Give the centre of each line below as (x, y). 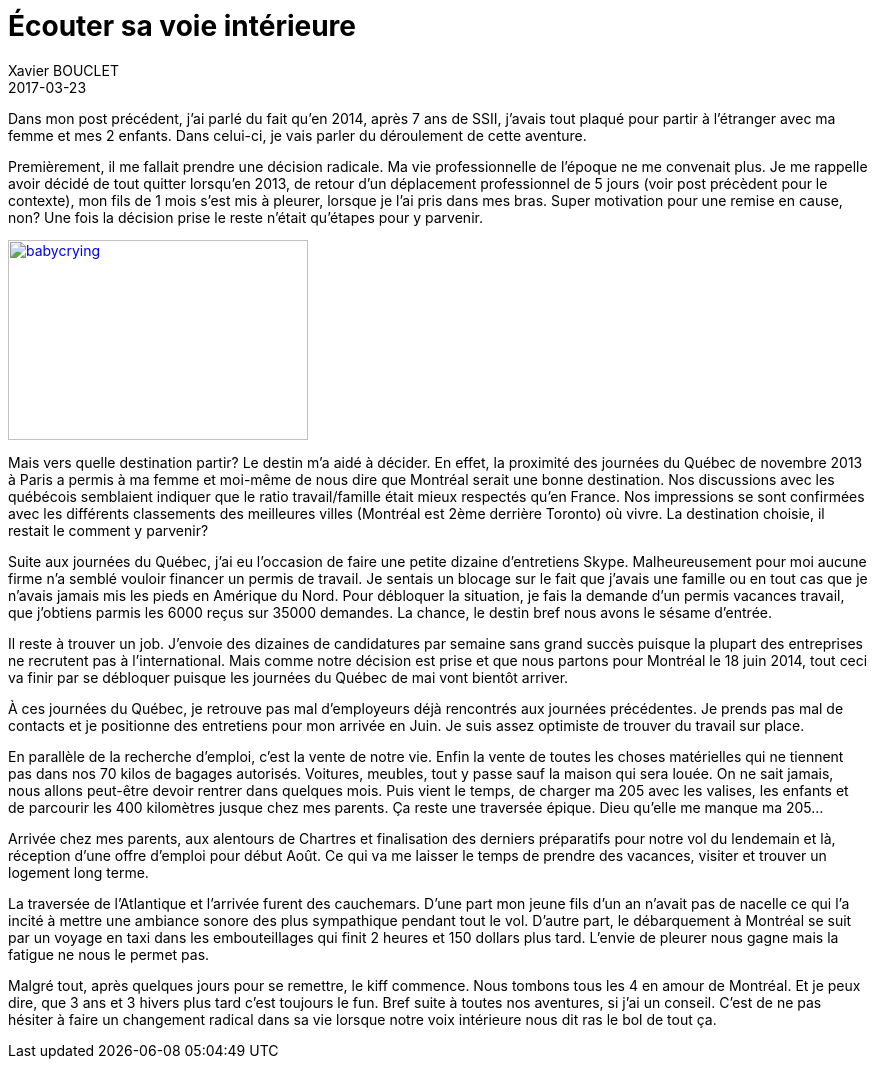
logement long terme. (78, 872)
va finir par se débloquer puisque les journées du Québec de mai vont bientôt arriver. (288, 677)
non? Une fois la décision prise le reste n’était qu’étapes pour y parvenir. (245, 217)
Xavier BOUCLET (63, 70)
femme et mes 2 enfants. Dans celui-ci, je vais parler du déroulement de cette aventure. (297, 135)
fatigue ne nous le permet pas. (109, 954)
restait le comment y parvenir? (108, 530)
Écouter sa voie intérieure (182, 26)
